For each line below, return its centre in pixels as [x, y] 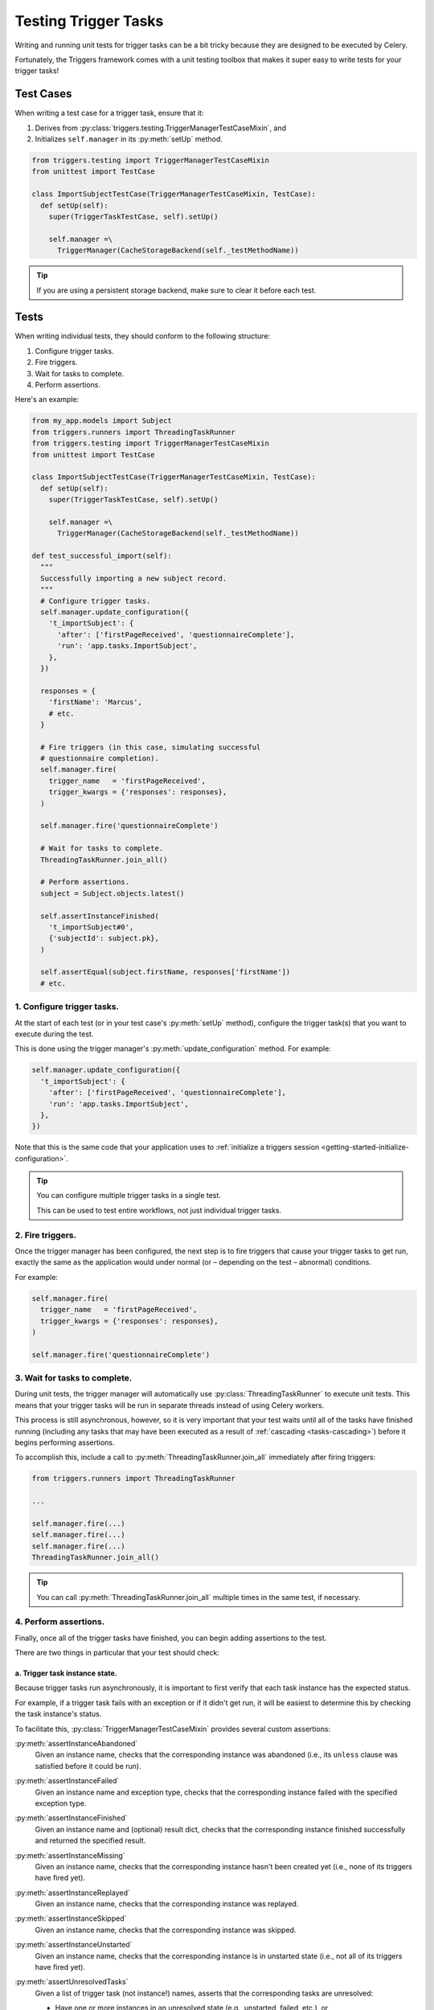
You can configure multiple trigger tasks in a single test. [129, 1196]
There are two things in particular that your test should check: [117, 1653]
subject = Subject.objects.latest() [113, 893]
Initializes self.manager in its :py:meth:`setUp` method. [129, 139]
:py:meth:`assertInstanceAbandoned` [76, 1743]
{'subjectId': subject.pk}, [104, 938]
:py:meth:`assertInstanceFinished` [71, 1818]
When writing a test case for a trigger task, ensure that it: [109, 113]
